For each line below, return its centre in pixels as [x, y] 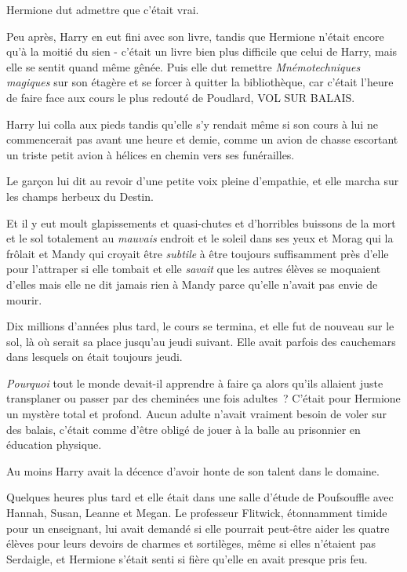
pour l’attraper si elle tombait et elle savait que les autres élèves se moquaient [194, 269]
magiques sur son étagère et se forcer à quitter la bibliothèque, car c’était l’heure [200, 82]
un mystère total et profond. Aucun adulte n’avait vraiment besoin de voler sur [197, 414]
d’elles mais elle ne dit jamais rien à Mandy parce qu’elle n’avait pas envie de [192, 284]
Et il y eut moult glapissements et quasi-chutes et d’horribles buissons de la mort [201, 222]
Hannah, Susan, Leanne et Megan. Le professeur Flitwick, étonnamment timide [197, 513]
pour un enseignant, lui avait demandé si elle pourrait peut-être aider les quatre [198, 528]
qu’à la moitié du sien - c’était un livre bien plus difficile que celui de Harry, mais [202, 51]
